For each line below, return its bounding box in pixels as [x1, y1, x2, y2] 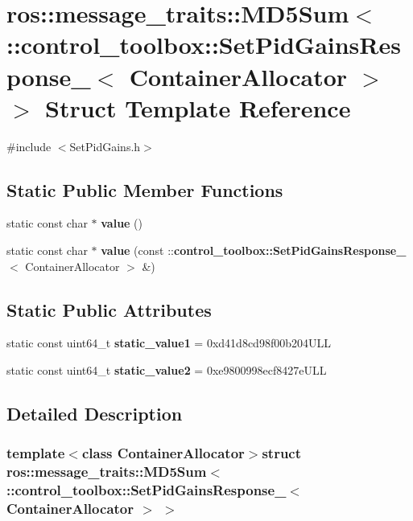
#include [6, 137, 52, 154]
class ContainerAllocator [81, 443, 245, 463]
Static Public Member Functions [6, 177, 283, 202]
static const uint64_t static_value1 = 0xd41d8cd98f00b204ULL [6, 334, 331, 351]
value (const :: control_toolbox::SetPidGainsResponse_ [101, 242, 407, 259]
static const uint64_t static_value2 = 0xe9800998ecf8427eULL [6, 362, 327, 379]
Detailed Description [6, 401, 183, 426]
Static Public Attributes [6, 297, 212, 322]
